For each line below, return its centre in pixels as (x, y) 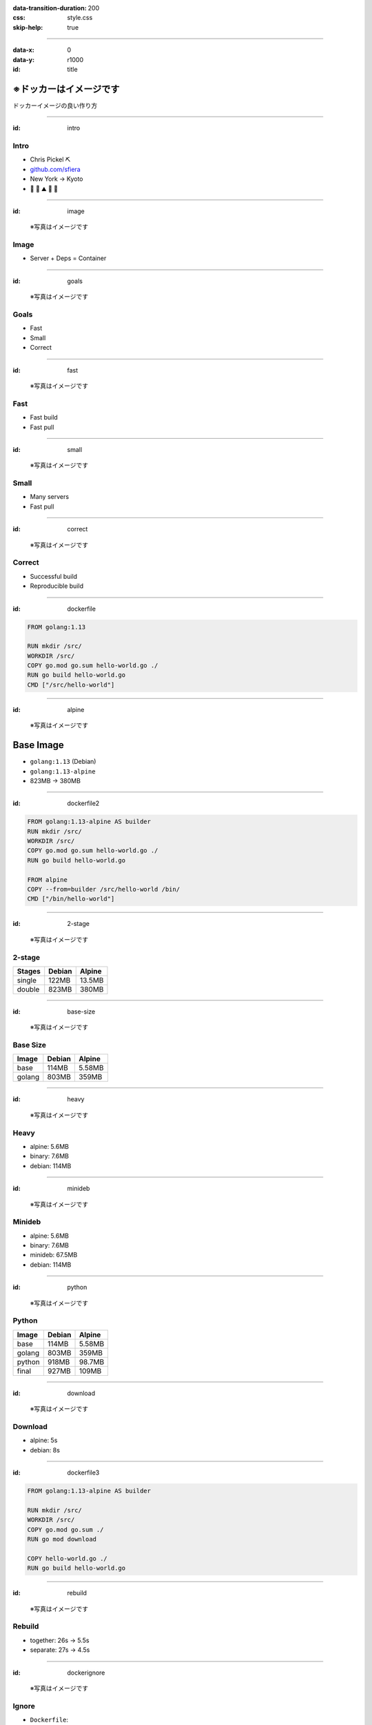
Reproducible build (57, 586)
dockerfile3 (83, 1472)
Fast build (44, 417)
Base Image (39, 745)
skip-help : (28, 27)
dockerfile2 (83, 803)
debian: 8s (45, 1450)
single (27, 980)
